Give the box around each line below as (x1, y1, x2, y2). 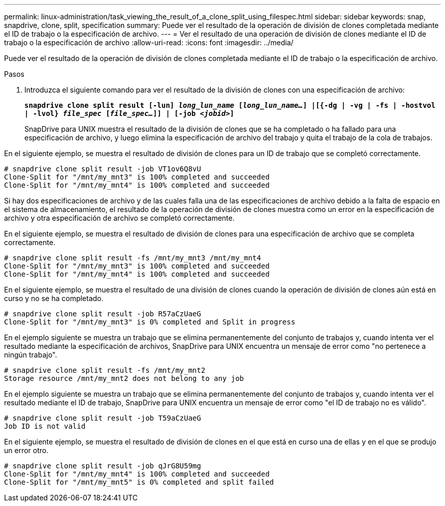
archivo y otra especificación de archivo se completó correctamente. (4, 214, 235, 222)
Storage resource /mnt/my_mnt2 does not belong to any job (4, 374, 244, 382)
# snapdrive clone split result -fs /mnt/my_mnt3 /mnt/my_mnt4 (4, 254, 261, 262)
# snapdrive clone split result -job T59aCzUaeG (4, 414, 201, 422)
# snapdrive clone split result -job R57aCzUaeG (4, 310, 201, 318)
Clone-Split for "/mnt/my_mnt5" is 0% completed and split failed (4, 478, 274, 486)
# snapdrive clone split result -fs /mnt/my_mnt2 (4, 366, 206, 374)
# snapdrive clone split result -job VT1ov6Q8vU (4, 165, 201, 173)
